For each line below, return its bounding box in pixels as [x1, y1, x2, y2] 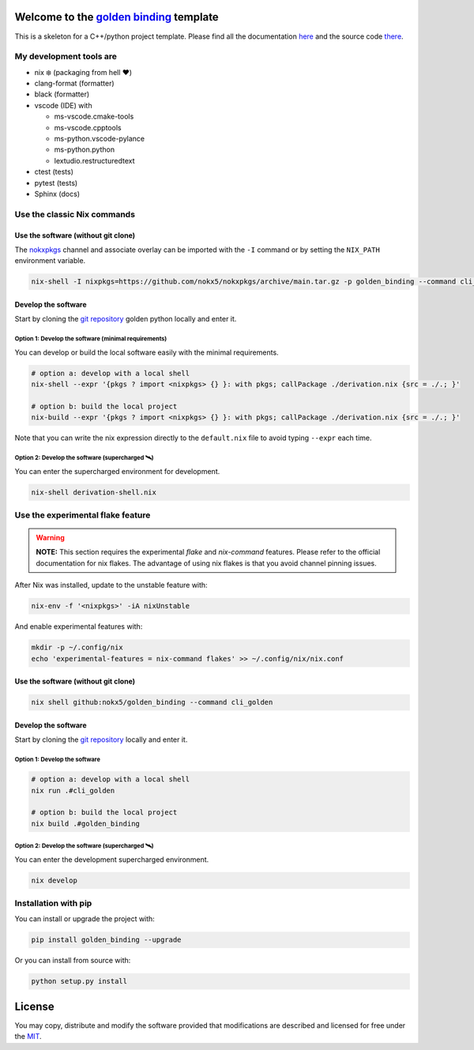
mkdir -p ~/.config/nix [31, 643, 124, 652]
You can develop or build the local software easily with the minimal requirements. [14, 348, 280, 357]
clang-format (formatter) [34, 79, 115, 88]
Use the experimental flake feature [14, 510, 151, 521]
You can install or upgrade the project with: [14, 914, 156, 924]
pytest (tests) [34, 178, 78, 187]
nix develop [31, 875, 78, 885]
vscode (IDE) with [34, 100, 92, 110]
